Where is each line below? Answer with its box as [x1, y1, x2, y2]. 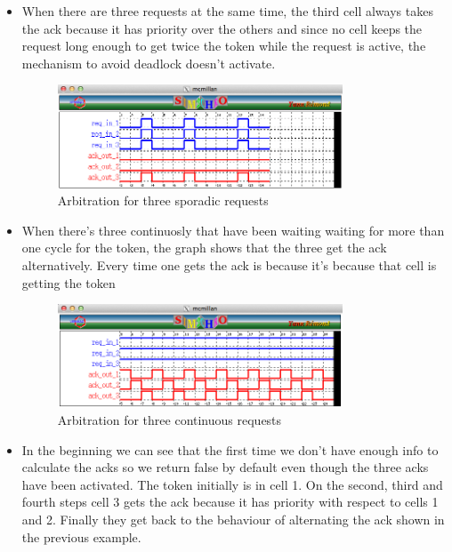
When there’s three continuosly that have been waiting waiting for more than [21, 220, 445, 239]
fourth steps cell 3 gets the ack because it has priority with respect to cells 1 [21, 492, 439, 511]
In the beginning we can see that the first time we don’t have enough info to [21, 440, 439, 459]
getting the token [21, 273, 116, 292]
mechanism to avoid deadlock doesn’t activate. [21, 53, 276, 72]
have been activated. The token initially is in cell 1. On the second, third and [21, 475, 443, 493]
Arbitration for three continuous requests [57, 411, 282, 429]
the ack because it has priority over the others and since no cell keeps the [21, 19, 423, 37]
